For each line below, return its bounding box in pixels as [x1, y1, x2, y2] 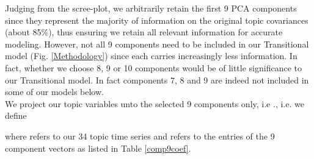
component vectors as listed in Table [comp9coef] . [5, 141, 191, 154]
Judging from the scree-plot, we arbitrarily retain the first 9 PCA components [5, 2, 297, 14]
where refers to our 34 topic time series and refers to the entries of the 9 [5, 129, 275, 142]
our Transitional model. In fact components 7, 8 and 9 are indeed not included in [5, 73, 309, 86]
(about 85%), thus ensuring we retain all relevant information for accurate [5, 26, 283, 38]
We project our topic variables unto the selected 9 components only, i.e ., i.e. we [5, 97, 304, 110]
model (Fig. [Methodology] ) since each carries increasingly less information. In [5, 49, 298, 62]
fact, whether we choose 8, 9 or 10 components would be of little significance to [5, 61, 302, 74]
